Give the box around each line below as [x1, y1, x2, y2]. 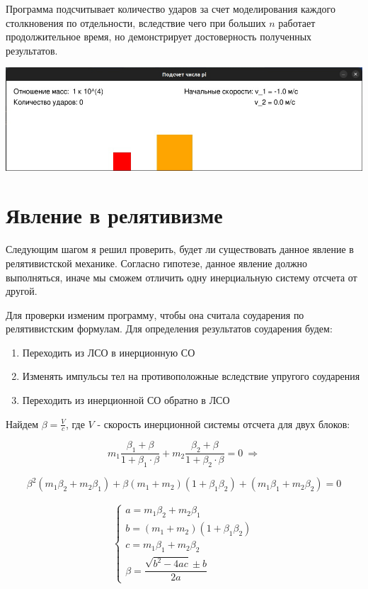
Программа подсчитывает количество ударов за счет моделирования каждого [6, 1, 335, 16]
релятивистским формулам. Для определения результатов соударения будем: [6, 321, 333, 336]
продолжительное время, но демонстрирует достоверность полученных [6, 29, 312, 44]
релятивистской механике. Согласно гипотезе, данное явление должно [6, 255, 308, 270]
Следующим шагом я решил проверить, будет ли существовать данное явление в [6, 242, 354, 257]
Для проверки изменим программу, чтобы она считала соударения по [6, 307, 304, 322]
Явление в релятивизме [6, 201, 223, 230]
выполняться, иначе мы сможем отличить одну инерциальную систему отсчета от [6, 269, 357, 284]
